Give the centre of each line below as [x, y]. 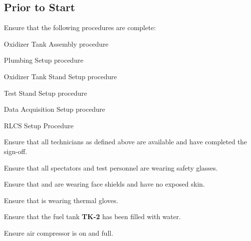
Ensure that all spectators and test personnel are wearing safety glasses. [111, 167]
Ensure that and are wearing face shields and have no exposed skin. [104, 184]
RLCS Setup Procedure [39, 125]
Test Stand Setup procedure [46, 93]
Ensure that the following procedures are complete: [80, 27]
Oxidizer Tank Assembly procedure [56, 43]
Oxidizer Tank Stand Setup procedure [60, 76]
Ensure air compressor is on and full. [59, 232]
